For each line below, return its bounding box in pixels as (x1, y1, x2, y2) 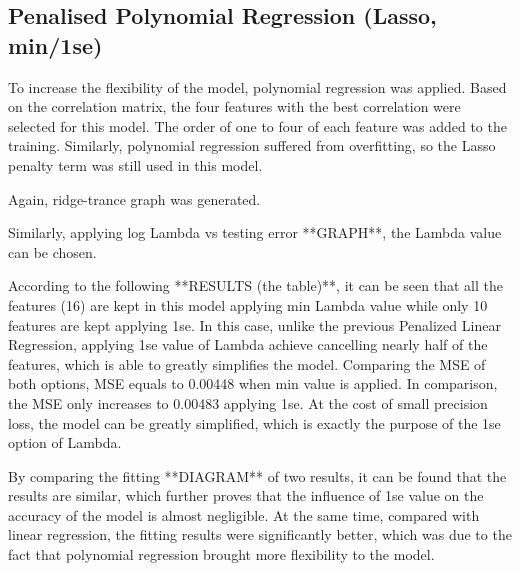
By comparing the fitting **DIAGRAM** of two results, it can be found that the (8, 465, 507, 486)
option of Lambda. (8, 432, 122, 453)
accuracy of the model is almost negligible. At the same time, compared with (8, 504, 480, 525)
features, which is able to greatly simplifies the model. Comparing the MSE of (8, 353, 486, 374)
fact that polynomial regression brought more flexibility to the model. (8, 544, 435, 565)
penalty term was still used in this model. (8, 154, 263, 175)
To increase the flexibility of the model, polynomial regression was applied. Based (8, 76, 507, 97)
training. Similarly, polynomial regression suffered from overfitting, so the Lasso (8, 135, 496, 156)
